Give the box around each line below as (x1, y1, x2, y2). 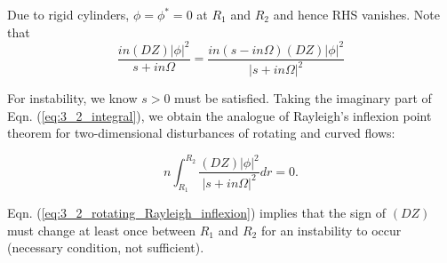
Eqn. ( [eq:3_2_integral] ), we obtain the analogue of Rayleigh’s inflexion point (7, 106, 432, 124)
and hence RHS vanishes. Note (273, 5, 441, 23)
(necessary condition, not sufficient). (7, 238, 204, 257)
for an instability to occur (260, 220, 402, 239)
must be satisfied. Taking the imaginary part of (174, 89, 432, 108)
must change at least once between (7, 220, 196, 239)
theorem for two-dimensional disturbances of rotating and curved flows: (7, 124, 395, 142)
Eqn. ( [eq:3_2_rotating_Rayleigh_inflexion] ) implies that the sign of (7, 203, 387, 222)
